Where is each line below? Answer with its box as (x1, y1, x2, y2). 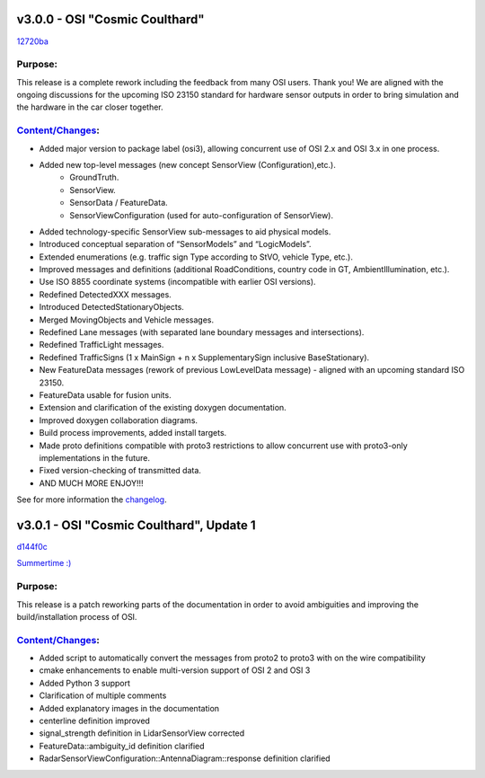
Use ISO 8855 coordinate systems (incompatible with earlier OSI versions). (39, 277, 316, 287)
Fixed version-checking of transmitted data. (39, 465, 202, 476)
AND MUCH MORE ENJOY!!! (39, 477, 144, 489)
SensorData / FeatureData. (69, 198, 168, 208)
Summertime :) (16, 558, 72, 569)
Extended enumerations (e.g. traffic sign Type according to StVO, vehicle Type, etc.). (39, 252, 354, 262)
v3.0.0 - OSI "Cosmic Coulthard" (16, 12, 206, 27)
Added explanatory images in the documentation (39, 703, 220, 713)
